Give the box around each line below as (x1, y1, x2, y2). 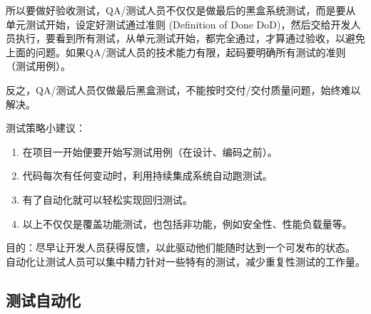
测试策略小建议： (6, 120, 86, 135)
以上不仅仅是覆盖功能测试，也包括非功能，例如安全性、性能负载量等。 (22, 216, 352, 231)
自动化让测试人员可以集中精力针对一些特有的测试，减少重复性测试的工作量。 (6, 253, 365, 268)
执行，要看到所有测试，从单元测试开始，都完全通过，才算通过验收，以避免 (15, 31, 365, 46)
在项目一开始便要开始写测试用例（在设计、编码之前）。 (22, 144, 278, 159)
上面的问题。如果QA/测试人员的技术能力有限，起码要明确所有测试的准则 (6, 44, 346, 59)
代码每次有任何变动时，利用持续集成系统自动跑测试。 (22, 168, 273, 183)
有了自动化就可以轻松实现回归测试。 (22, 192, 193, 206)
